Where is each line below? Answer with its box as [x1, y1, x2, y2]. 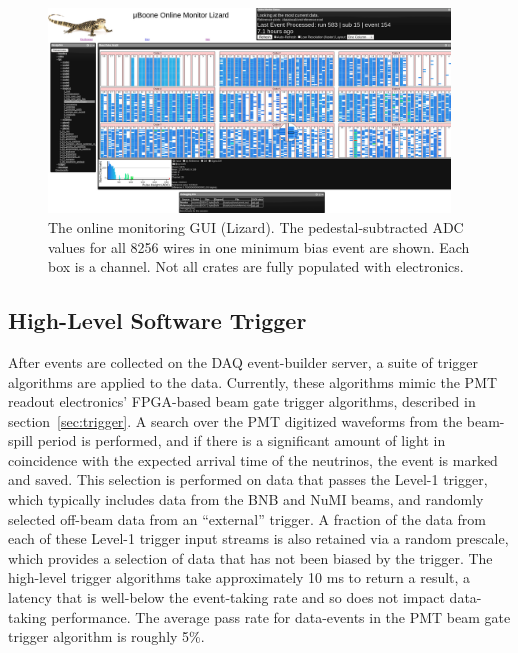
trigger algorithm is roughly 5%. [8, 626, 205, 647]
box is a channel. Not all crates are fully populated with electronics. [48, 256, 464, 277]
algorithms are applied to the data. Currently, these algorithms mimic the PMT [8, 371, 498, 392]
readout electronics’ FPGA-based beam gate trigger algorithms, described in [8, 391, 476, 412]
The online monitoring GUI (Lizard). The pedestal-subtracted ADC [48, 216, 464, 237]
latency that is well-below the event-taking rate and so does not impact [8, 587, 445, 608]
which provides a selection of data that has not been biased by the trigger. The [8, 547, 493, 568]
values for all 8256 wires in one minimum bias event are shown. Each [48, 236, 470, 257]
